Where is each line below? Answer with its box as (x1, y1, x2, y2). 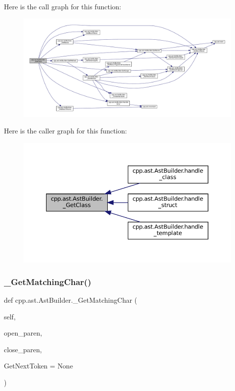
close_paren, (4, 344, 42, 354)
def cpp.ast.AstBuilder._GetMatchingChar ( (4, 295, 138, 305)
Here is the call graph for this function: (4, 1, 121, 11)
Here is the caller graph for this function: (4, 126, 127, 136)
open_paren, (4, 328, 42, 338)
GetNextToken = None (4, 361, 73, 371)
